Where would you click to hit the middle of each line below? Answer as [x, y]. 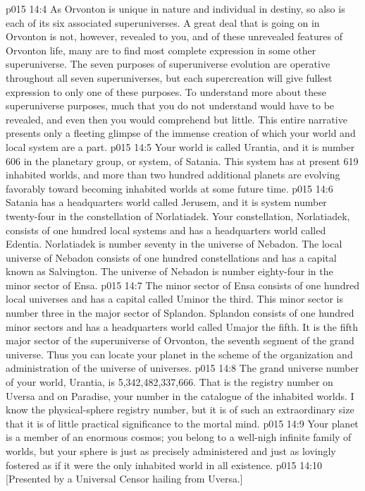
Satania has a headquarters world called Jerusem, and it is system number [166, 202]
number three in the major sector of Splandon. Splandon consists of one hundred [180, 313]
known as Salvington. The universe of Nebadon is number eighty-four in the [169, 271]
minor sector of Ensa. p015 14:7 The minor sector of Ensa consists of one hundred [182, 285]
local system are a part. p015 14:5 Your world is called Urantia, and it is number [180, 146]
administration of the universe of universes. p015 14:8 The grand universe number [182, 368]
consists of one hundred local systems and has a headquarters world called [166, 230]
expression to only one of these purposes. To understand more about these [166, 91]
